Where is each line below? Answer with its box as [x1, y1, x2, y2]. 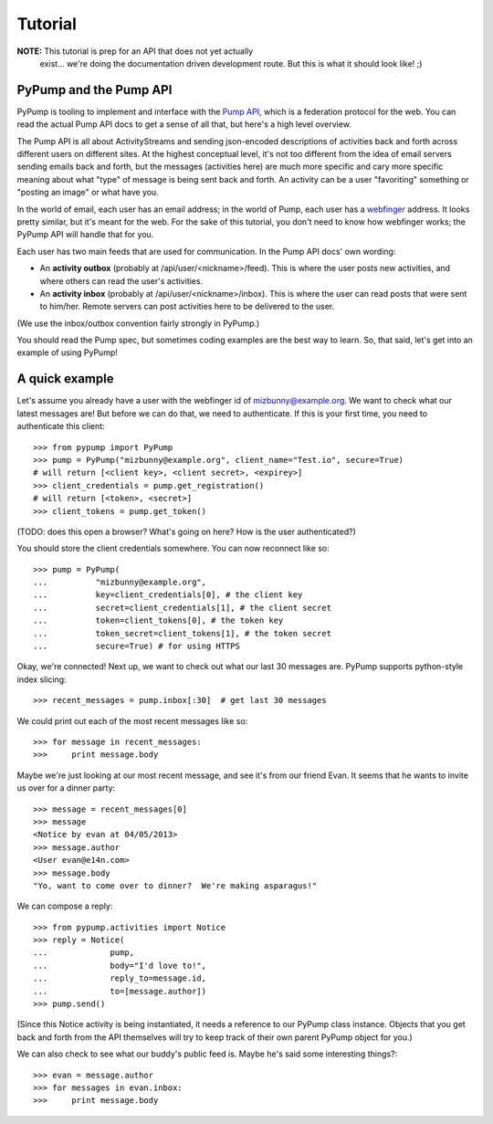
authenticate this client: [16, 421, 105, 432]
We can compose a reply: [16, 900, 113, 912]
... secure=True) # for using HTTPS [33, 641, 241, 652]
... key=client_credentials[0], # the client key [33, 590, 303, 600]
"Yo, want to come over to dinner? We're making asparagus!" [33, 880, 318, 890]
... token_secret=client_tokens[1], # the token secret [33, 628, 332, 638]
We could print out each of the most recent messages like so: [16, 715, 248, 726]
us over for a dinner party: [16, 783, 116, 793]
